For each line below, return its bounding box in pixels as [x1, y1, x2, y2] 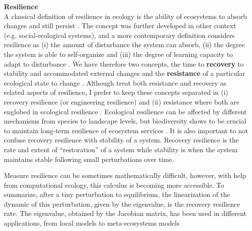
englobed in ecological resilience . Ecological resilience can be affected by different [4, 106, 247, 116]
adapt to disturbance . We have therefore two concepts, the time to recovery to [4, 58, 244, 69]
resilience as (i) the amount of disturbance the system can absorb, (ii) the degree [4, 39, 245, 50]
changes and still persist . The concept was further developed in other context [4, 20, 236, 31]
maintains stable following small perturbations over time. [4, 154, 174, 164]
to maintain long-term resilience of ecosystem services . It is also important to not [4, 125, 248, 135]
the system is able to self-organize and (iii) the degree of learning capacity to [4, 49, 233, 59]
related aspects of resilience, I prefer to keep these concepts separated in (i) [4, 87, 229, 97]
